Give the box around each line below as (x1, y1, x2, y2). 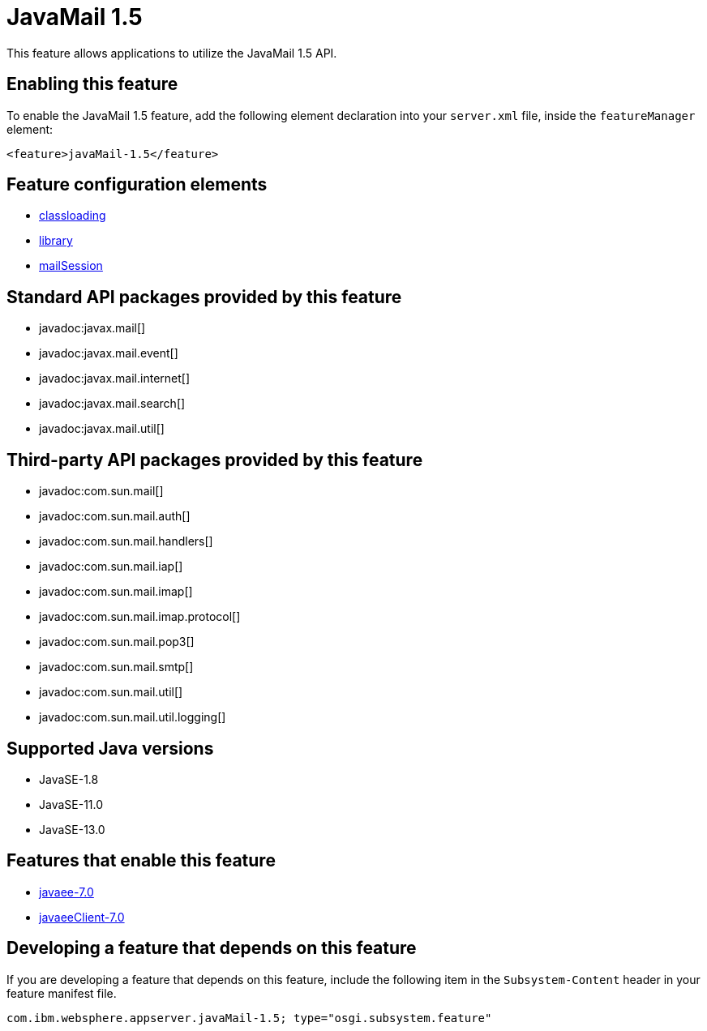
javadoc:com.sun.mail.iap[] (39, 559, 183, 574)
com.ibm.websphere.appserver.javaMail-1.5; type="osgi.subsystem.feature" (6, 1011, 492, 1025)
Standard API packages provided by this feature (6, 286, 402, 307)
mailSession (39, 259, 103, 273)
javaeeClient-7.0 (39, 909, 125, 924)
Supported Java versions (6, 738, 214, 759)
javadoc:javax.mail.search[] (39, 396, 186, 411)
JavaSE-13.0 (39, 822, 105, 836)
